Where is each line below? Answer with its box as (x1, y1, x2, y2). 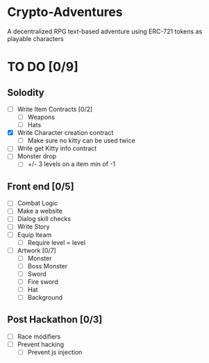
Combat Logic (17, 199, 58, 207)
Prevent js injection (27, 348, 83, 356)
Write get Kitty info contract (17, 144, 97, 153)
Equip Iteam (17, 230, 52, 239)
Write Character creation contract (17, 129, 114, 137)
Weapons (27, 113, 56, 121)
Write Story (17, 223, 50, 231)
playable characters (7, 34, 64, 42)
